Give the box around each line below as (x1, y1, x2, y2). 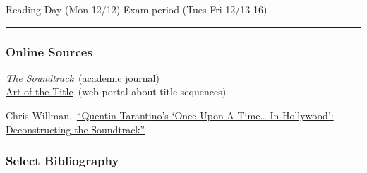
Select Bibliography (6, 152, 119, 169)
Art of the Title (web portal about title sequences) (6, 84, 227, 99)
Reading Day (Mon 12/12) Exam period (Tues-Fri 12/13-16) (6, 2, 267, 16)
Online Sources (6, 42, 92, 60)
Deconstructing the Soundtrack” (6, 121, 145, 136)
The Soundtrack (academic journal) (6, 70, 160, 85)
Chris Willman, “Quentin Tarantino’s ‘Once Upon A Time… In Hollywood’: (6, 108, 334, 122)
